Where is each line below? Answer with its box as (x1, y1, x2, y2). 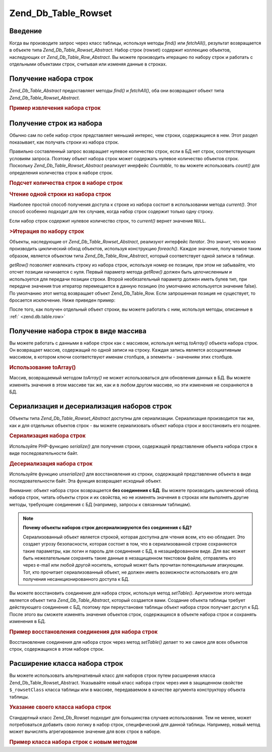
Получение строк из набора (9, 119, 103, 127)
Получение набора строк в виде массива (9, 326, 147, 335)
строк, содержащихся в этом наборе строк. (9, 646, 104, 652)
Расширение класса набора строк (9, 659, 123, 668)
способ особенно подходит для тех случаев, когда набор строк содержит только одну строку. (9, 209, 214, 215)
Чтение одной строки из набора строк (9, 190, 111, 197)
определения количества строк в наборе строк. (9, 169, 113, 176)
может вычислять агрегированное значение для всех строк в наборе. (9, 728, 161, 735)
